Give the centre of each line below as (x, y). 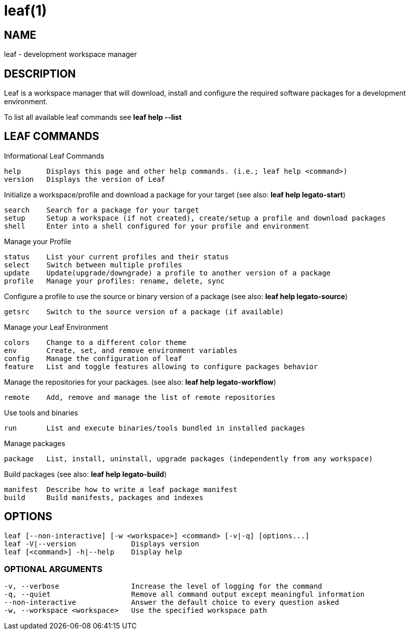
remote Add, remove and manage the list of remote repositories (140, 397)
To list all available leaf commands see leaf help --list (93, 117)
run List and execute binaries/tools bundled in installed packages (155, 428)
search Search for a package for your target (102, 210)
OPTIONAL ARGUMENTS (53, 569)
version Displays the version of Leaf (85, 179)
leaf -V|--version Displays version (102, 544)
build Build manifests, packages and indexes (104, 497)
